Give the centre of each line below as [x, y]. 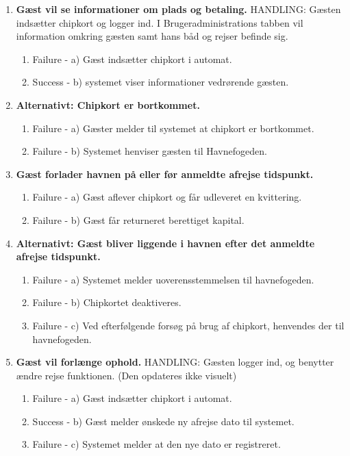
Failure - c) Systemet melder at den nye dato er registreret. [157, 444]
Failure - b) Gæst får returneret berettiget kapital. [138, 219]
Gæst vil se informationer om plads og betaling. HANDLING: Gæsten [178, 9]
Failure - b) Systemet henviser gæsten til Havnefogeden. [150, 151]
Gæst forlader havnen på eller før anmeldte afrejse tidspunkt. [165, 174]
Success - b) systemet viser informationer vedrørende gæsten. [161, 82]
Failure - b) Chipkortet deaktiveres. [107, 302]
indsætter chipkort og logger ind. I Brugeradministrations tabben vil [160, 22]
